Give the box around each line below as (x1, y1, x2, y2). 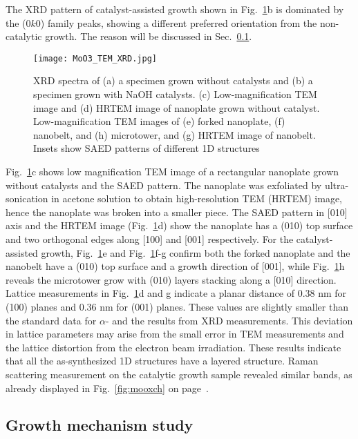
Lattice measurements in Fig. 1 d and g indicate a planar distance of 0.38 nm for (6, 286, 347, 300)
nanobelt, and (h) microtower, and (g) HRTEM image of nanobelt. (33, 127, 316, 142)
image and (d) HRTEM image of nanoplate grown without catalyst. (33, 100, 320, 115)
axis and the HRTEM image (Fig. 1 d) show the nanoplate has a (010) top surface (6, 218, 353, 233)
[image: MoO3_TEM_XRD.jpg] (33, 53, 157, 64)
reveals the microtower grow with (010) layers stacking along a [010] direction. (6, 272, 337, 286)
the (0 (6, 15, 31, 30)
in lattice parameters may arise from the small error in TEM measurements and (6, 326, 344, 341)
